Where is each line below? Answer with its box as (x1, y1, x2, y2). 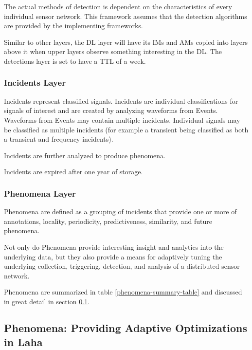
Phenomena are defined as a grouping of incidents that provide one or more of (4, 206, 237, 217)
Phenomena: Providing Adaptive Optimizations (4, 320, 248, 335)
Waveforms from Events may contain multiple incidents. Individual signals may (4, 114, 240, 125)
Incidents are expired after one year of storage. (4, 166, 143, 177)
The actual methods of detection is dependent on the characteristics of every (4, 1, 232, 11)
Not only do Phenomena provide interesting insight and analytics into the (4, 241, 224, 252)
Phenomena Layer (4, 187, 76, 199)
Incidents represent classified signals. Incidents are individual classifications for (4, 95, 238, 106)
